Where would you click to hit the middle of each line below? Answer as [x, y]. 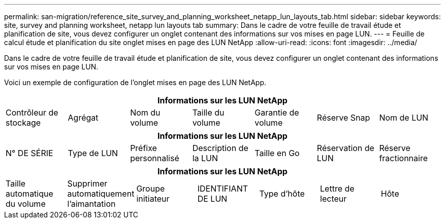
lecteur [333, 199]
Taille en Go [277, 153]
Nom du [145, 113]
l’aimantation [91, 204]
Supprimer [87, 183]
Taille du [208, 113]
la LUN [205, 158]
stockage [23, 123]
